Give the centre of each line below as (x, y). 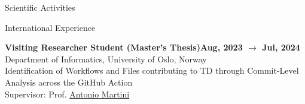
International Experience (50, 27)
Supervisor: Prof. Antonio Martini (67, 94)
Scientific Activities (40, 7)
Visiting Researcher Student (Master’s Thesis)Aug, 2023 (124, 47)
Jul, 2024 (281, 47)
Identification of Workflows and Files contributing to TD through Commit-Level (152, 70)
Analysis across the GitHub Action (69, 82)
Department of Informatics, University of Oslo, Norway (106, 59)
